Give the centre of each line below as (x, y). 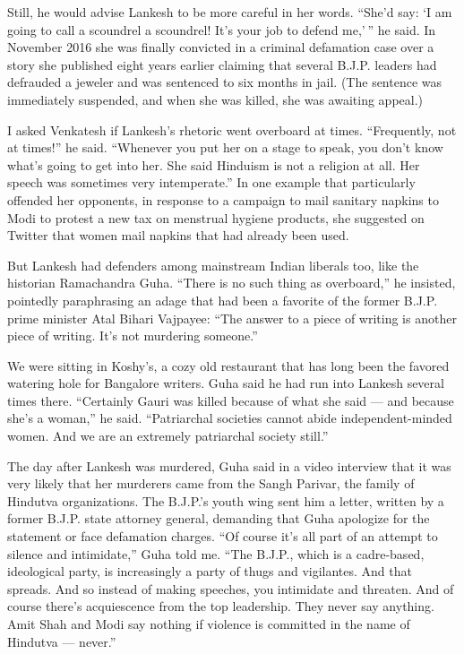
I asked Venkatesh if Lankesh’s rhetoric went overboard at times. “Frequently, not (232, 129)
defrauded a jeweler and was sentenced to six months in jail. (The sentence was (225, 82)
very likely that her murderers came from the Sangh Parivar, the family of (211, 483)
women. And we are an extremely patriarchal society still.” (168, 436)
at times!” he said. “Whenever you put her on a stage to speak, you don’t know (225, 147)
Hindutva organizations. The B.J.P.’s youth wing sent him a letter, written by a (226, 500)
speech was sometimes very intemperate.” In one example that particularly (211, 182)
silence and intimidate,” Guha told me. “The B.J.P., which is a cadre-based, (216, 553)
